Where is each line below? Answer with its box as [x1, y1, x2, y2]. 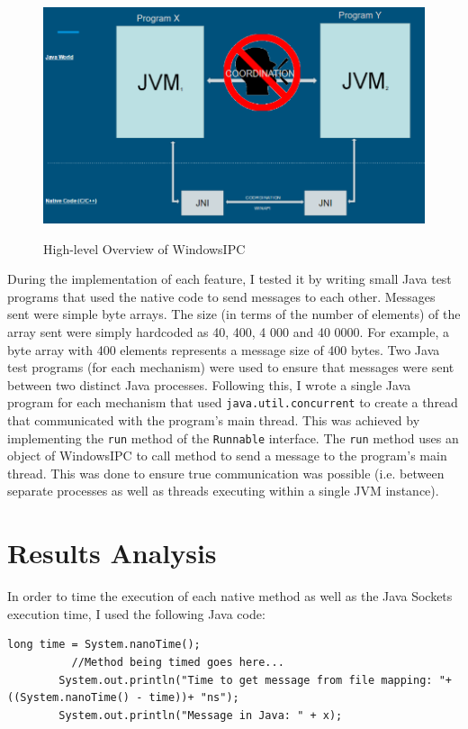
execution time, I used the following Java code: [7, 604, 265, 623]
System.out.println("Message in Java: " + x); [58, 708, 343, 722]
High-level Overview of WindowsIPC [43, 239, 246, 258]
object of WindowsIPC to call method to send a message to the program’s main [7, 446, 447, 465]
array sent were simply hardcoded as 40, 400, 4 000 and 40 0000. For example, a [7, 322, 449, 341]
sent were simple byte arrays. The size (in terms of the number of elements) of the [7, 305, 461, 323]
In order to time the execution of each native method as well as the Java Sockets [7, 587, 453, 606]
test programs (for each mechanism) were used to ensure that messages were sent [7, 358, 454, 377]
